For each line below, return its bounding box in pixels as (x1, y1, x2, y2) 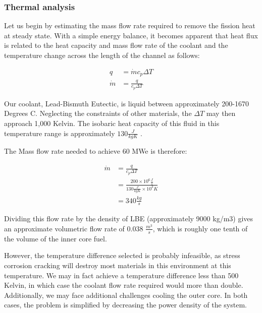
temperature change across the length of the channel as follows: (4, 50, 200, 60)
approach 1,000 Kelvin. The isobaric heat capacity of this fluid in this (4, 118, 220, 129)
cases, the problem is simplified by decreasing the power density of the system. (4, 299, 247, 310)
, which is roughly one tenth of (152, 223, 248, 233)
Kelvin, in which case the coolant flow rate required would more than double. (4, 280, 243, 290)
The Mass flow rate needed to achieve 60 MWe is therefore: (4, 146, 187, 156)
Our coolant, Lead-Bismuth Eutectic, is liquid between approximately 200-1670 (4, 98, 249, 108)
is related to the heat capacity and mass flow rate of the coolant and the (4, 40, 228, 50)
